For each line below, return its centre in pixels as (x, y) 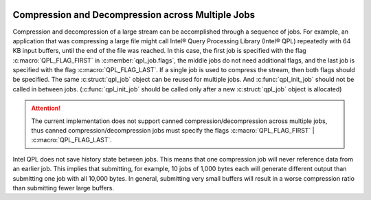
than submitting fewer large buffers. (64, 188)
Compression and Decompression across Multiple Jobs (134, 15)
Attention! (46, 108)
